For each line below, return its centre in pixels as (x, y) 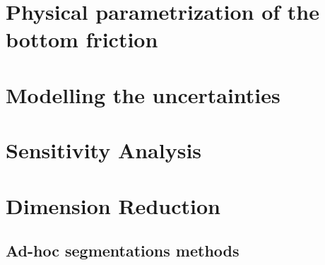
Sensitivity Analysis (104, 150)
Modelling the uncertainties (143, 94)
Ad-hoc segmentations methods (123, 251)
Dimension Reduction (113, 205)
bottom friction (82, 39)
